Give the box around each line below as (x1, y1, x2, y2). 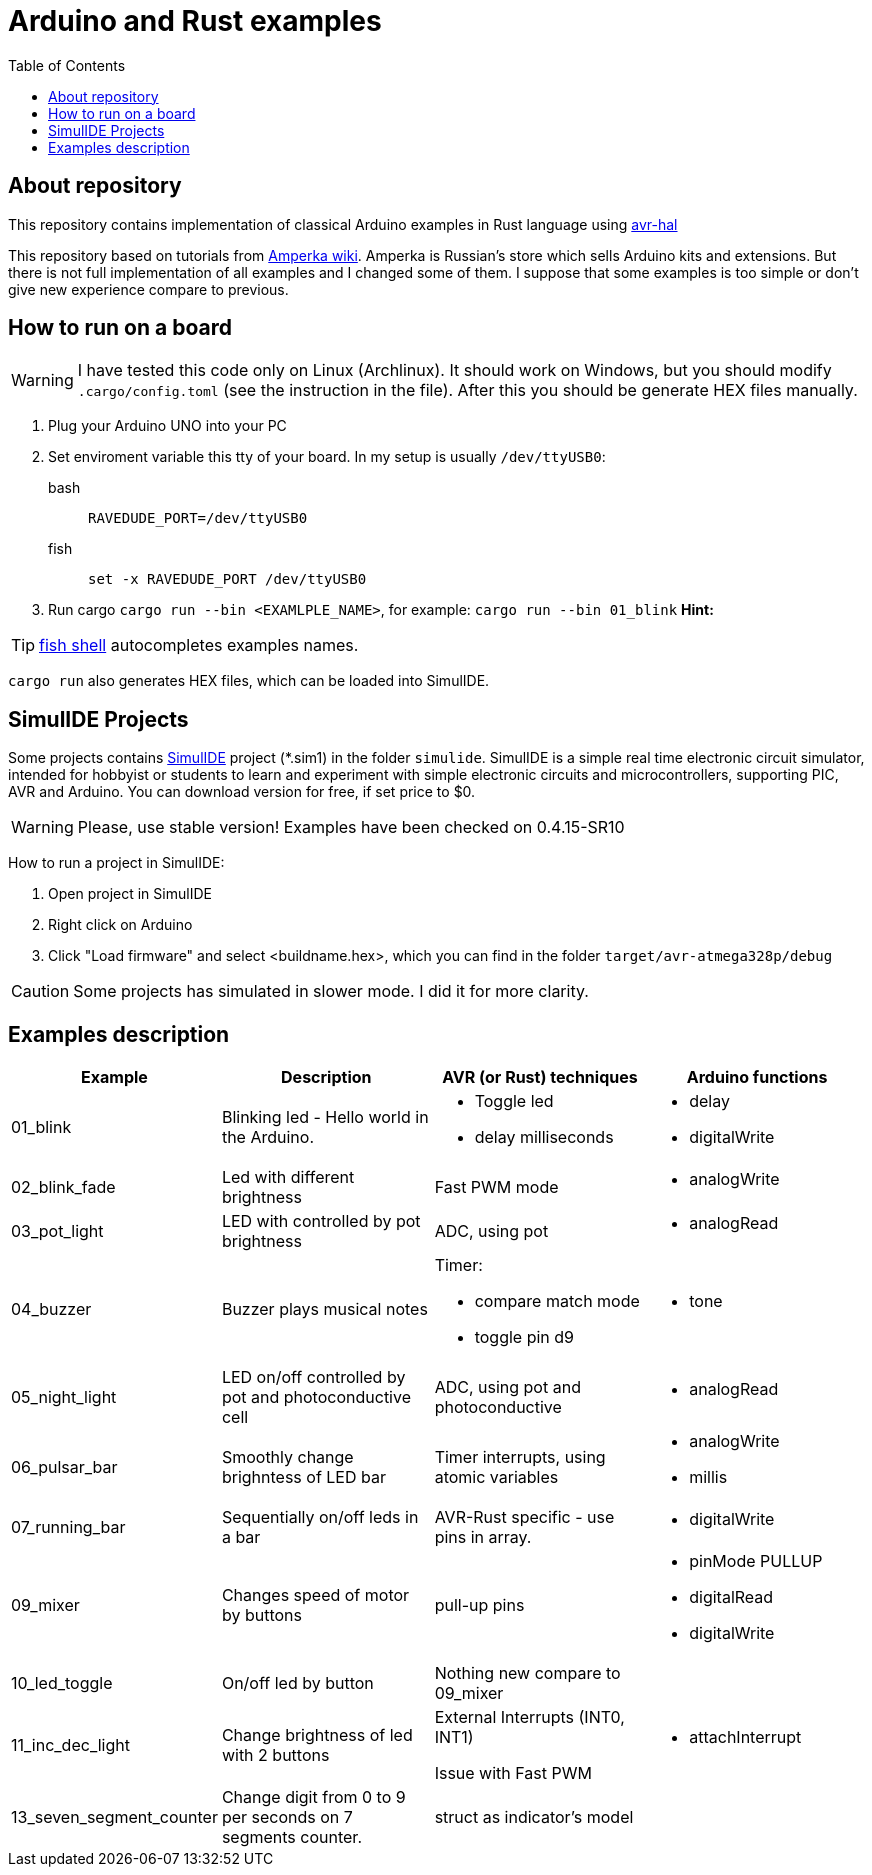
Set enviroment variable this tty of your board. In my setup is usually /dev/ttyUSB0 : (48, 448, 606, 466)
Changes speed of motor (221, 1585, 410, 1606)
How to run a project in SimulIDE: (8, 854, 225, 872)
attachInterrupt (689, 1727, 802, 1748)
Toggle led (474, 1091, 554, 1112)
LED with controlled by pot (221, 1211, 421, 1232)
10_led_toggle (11, 1673, 113, 1694)
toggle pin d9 (474, 1327, 574, 1348)
